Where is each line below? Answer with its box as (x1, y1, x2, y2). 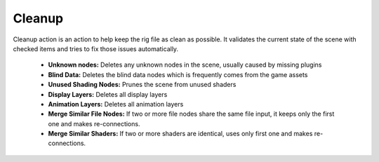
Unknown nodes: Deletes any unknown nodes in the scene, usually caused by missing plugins (48, 60, 322, 69)
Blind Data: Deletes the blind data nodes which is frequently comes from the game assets (48, 70, 308, 79)
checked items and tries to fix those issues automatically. (13, 44, 179, 53)
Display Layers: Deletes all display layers (48, 90, 168, 98)
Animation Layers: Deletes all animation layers (48, 100, 184, 108)
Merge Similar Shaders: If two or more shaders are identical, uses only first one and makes (48, 130, 313, 138)
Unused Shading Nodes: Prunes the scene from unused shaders (48, 81, 237, 89)
